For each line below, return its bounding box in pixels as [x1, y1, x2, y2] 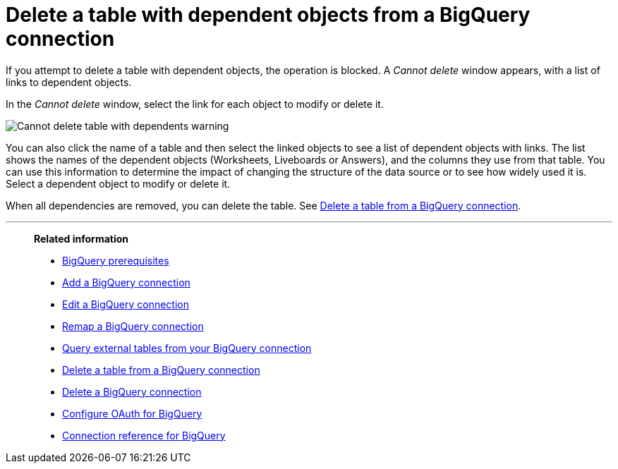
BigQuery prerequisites [62, 254, 169, 267]
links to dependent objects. [6, 75, 132, 88]
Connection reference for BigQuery [62, 429, 226, 441]
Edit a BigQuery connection [62, 298, 190, 310]
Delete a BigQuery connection [62, 385, 202, 398]
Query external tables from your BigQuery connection [62, 341, 312, 354]
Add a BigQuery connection [62, 276, 190, 288]
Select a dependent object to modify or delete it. [6, 177, 231, 190]
